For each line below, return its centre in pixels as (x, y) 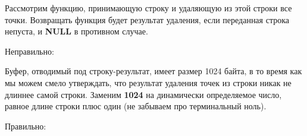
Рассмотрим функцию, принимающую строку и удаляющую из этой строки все (148, 8)
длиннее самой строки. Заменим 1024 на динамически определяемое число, (143, 94)
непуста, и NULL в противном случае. (76, 31)
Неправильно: (29, 51)
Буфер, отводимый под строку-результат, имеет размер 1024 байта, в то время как (153, 71)
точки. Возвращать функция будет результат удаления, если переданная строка (147, 19)
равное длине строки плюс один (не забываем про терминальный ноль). (136, 106)
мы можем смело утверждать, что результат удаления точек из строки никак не (148, 82)
